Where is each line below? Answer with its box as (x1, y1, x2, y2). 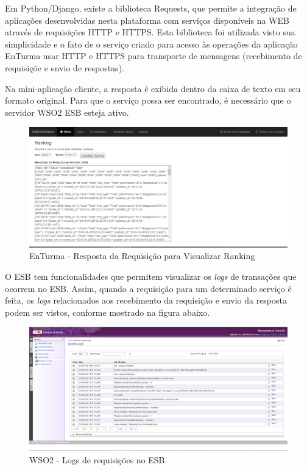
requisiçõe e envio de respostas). (5, 61, 124, 74)
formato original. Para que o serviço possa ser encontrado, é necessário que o (5, 94, 291, 107)
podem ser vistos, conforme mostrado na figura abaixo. (5, 305, 210, 318)
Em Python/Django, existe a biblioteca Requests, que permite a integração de (5, 2, 297, 14)
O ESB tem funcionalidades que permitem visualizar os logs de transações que (5, 270, 297, 283)
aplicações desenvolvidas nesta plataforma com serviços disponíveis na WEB (5, 13, 289, 26)
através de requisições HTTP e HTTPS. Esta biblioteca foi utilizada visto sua (5, 26, 295, 38)
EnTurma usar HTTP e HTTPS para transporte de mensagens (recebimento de (5, 49, 302, 62)
